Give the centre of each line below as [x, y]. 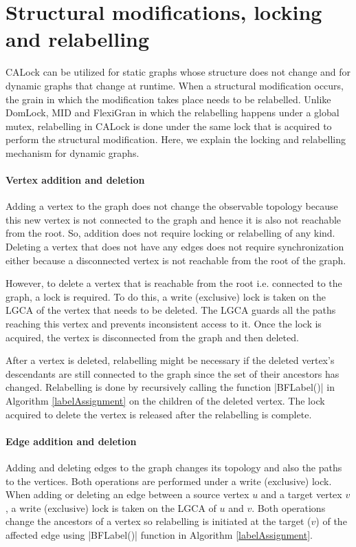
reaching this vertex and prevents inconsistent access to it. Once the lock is [164, 324]
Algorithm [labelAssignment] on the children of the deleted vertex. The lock [165, 400]
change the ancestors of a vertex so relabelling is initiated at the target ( [158, 521]
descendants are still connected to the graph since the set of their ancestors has [173, 373]
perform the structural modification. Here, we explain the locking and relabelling [176, 139]
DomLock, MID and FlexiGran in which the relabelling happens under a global [173, 112]
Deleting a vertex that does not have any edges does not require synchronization [175, 247]
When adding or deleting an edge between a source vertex [127, 494]
